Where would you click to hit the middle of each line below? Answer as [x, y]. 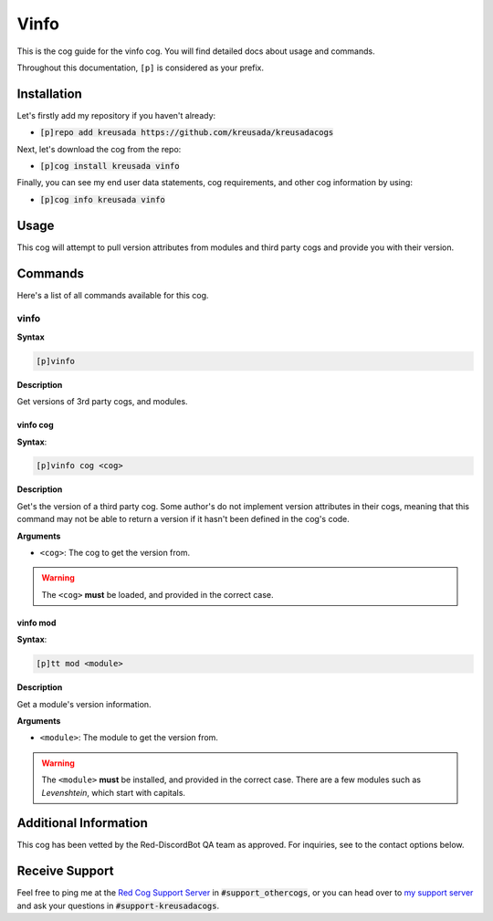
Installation [49, 94]
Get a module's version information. [84, 704]
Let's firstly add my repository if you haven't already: [116, 115]
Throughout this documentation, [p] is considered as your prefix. [141, 68]
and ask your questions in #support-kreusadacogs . [118, 905]
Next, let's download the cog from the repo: [99, 149]
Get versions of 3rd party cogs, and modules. [102, 402]
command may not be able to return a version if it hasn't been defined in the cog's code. [184, 519]
